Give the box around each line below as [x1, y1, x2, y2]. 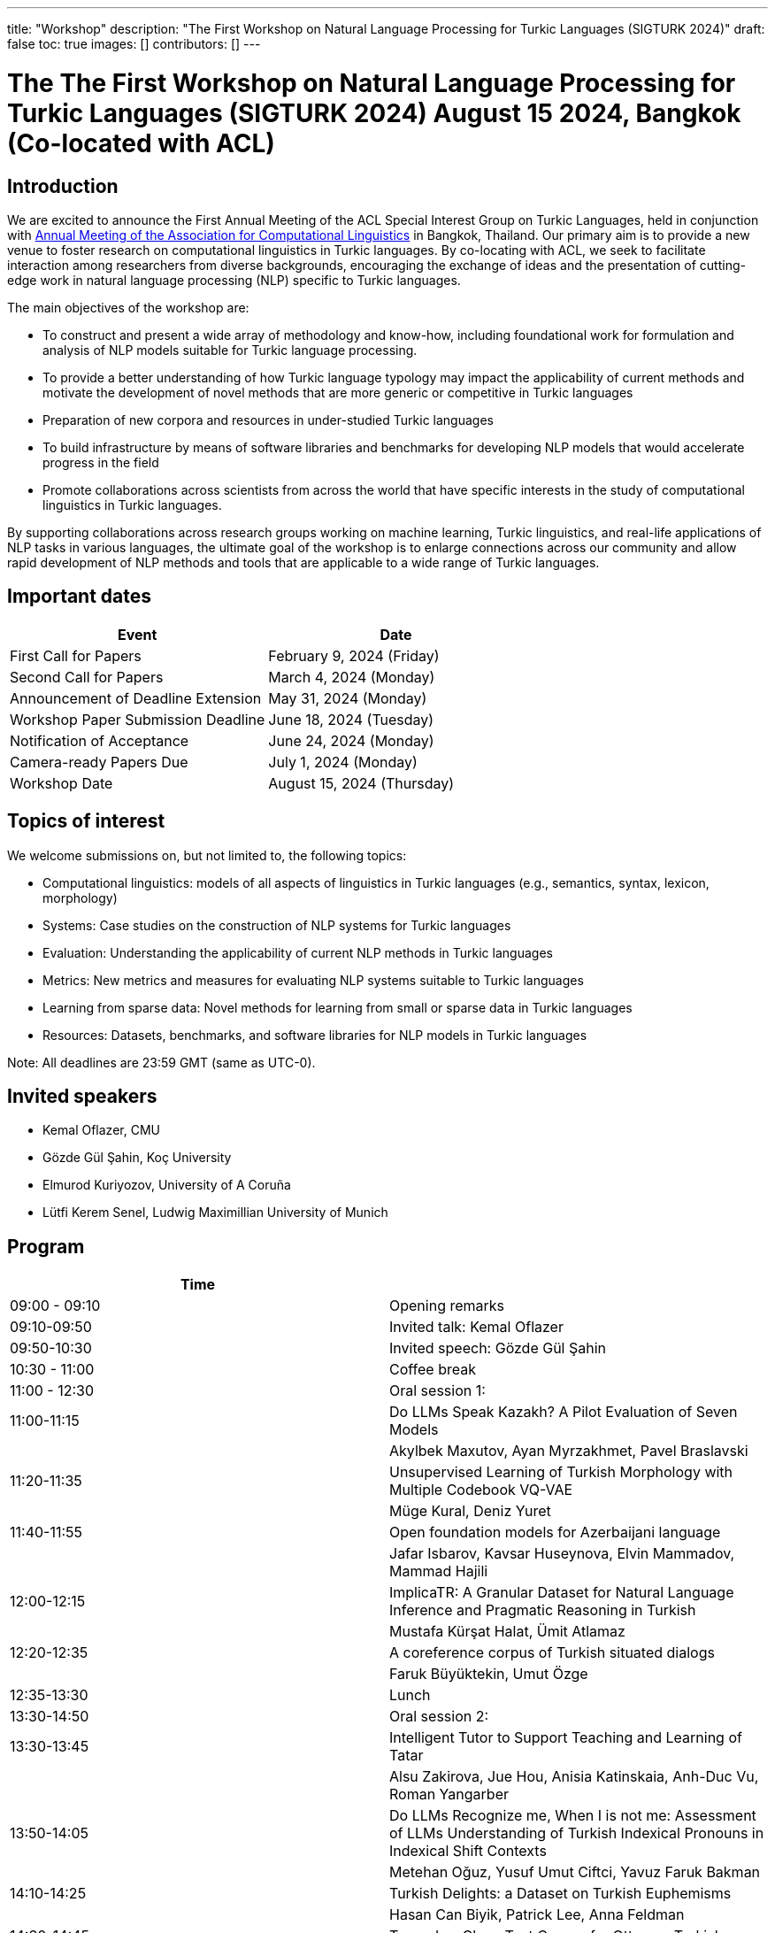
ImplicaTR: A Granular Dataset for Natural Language [389, 1583, 734, 1602]
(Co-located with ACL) [7, 127, 275, 158]
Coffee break [389, 1360, 476, 1379]
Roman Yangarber [389, 1785, 509, 1804]
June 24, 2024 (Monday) [268, 731, 434, 750]
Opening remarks [389, 1297, 505, 1315]
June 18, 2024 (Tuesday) [268, 710, 434, 728]
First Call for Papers [10, 646, 142, 665]
